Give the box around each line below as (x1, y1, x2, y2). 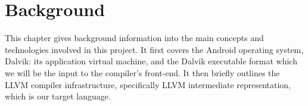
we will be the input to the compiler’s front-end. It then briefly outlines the (5, 66, 280, 79)
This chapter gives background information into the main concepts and (5, 32, 264, 44)
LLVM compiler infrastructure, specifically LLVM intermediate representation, (5, 78, 291, 91)
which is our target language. (5, 90, 111, 102)
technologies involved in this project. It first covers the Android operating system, (5, 43, 304, 55)
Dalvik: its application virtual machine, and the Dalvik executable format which (5, 55, 297, 67)
